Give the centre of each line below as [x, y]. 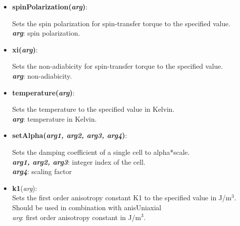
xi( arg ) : [25, 49]
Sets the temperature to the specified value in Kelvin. [93, 109]
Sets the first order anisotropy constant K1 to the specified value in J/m [122, 198]
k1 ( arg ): [24, 188]
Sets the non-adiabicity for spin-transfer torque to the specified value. [118, 66]
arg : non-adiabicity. [42, 75]
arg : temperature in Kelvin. [54, 118]
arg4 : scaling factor [42, 171]
